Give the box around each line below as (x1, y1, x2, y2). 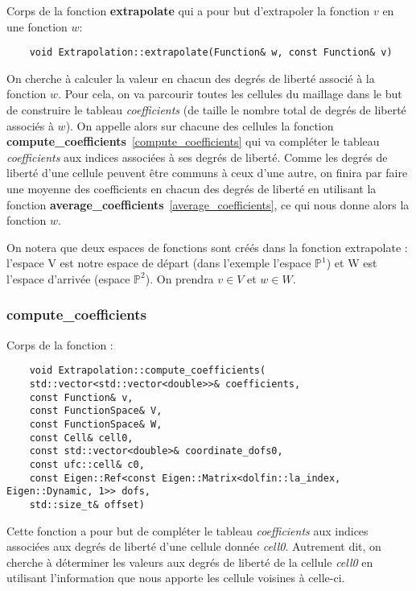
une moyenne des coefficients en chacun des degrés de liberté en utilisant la (6, 180, 377, 196)
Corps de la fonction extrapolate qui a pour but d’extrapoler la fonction (6, 2, 370, 19)
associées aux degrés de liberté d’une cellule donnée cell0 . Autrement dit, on (6, 538, 381, 555)
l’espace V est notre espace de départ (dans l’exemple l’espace (6, 254, 311, 271)
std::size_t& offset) (29, 498, 145, 510)
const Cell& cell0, (29, 432, 134, 444)
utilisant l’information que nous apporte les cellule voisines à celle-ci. (6, 569, 345, 586)
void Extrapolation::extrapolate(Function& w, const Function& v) (29, 47, 393, 59)
